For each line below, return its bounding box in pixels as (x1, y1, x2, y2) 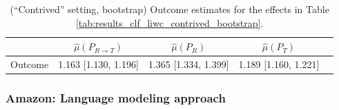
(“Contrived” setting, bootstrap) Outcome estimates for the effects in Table (10, 2, 329, 16)
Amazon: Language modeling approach (6, 89, 226, 107)
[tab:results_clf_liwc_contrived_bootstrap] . (75, 15, 264, 30)
